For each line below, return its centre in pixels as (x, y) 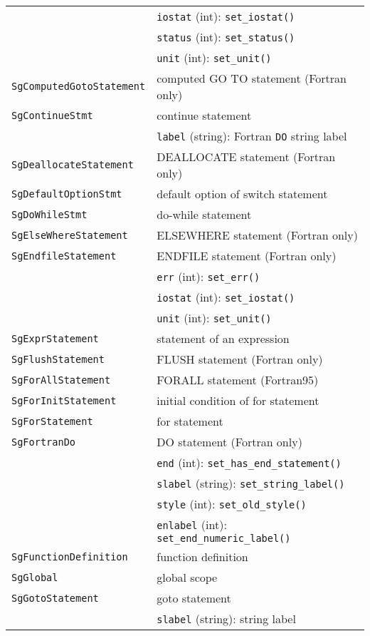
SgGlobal (35, 577)
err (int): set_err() (208, 276)
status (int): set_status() (226, 37)
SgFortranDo (44, 442)
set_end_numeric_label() (224, 538)
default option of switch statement (242, 194)
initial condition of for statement (238, 400)
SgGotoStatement (55, 598)
